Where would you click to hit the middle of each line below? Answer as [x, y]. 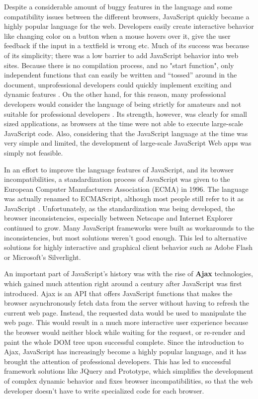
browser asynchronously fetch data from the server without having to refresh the [127, 303]
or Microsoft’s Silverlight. [43, 257]
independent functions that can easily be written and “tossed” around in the [121, 75]
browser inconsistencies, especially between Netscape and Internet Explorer [119, 218]
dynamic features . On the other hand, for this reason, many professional [115, 94]
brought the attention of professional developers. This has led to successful [118, 361]
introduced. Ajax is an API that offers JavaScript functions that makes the [118, 293]
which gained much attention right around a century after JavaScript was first [123, 283]
